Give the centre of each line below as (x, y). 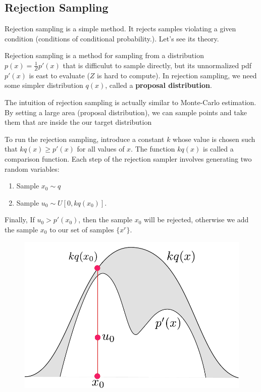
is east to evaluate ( (59, 75)
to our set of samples (82, 229)
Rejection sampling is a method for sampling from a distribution (104, 55)
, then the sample (105, 219)
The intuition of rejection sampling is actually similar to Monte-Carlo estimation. (130, 102)
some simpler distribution (44, 85)
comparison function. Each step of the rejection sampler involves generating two (128, 158)
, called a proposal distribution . (159, 85)
